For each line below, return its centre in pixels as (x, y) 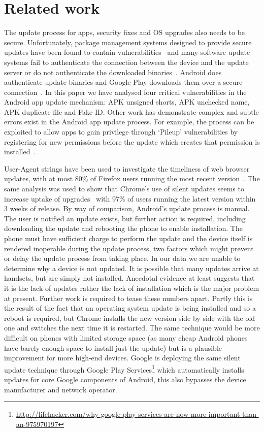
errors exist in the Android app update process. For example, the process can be (129, 122)
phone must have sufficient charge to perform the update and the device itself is (128, 238)
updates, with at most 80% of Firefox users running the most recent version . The (132, 178)
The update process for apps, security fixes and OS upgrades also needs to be (125, 32)
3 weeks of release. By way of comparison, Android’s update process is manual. (127, 208)
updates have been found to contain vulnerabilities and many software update (127, 52)
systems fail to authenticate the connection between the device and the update (126, 62)
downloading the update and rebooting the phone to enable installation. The (123, 228)
